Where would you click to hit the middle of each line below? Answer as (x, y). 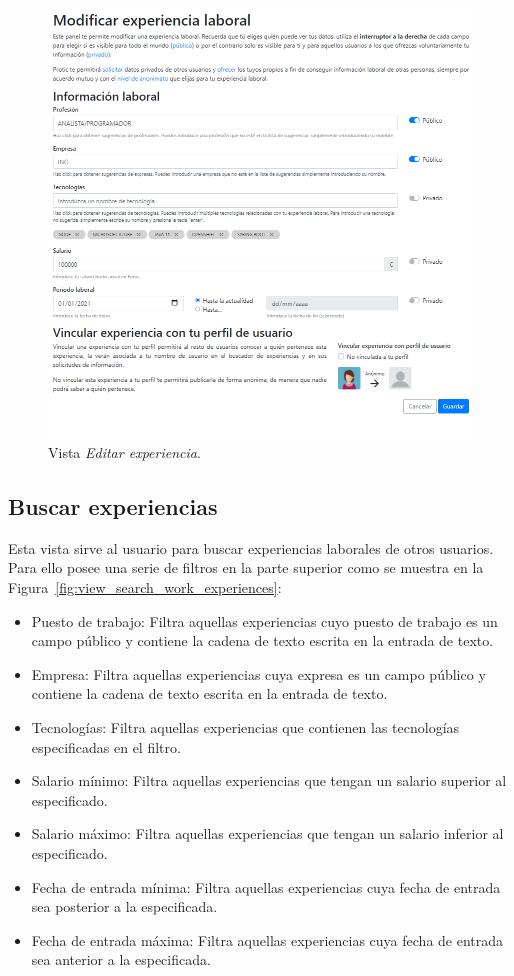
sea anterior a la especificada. (121, 959)
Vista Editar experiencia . (124, 452)
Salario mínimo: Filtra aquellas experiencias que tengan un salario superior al (269, 780)
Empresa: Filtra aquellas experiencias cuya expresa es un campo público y (258, 673)
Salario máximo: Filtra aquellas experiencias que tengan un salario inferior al (267, 833)
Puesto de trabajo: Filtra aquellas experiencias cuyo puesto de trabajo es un (264, 620)
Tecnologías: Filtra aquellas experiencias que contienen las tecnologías (245, 727)
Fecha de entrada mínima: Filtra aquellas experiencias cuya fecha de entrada (266, 886)
